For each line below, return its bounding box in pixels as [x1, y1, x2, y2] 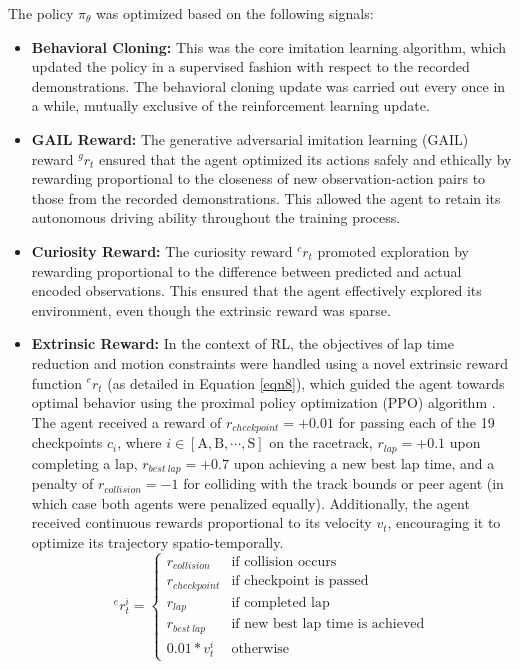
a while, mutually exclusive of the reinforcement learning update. [31, 95, 430, 116]
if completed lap [231, 595, 330, 610]
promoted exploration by [317, 240, 469, 261]
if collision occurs [231, 554, 337, 569]
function [31, 372, 82, 393]
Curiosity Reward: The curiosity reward [31, 240, 293, 261]
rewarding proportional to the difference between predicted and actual [31, 260, 462, 281]
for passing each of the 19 [338, 411, 495, 432]
